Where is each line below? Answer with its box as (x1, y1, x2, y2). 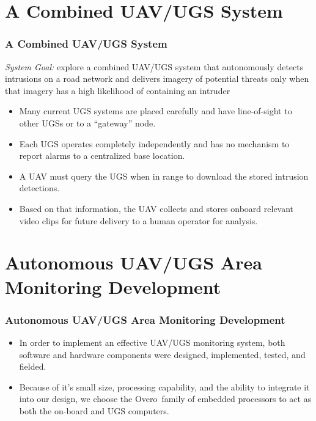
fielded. (19, 360, 46, 373)
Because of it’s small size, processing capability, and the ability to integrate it (19, 380, 310, 393)
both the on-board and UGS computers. (19, 404, 169, 417)
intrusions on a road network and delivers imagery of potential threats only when (5, 72, 309, 85)
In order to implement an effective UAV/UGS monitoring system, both (19, 335, 285, 348)
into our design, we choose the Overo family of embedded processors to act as (19, 392, 312, 405)
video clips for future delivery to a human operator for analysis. (19, 214, 258, 227)
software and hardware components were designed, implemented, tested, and (19, 348, 306, 361)
